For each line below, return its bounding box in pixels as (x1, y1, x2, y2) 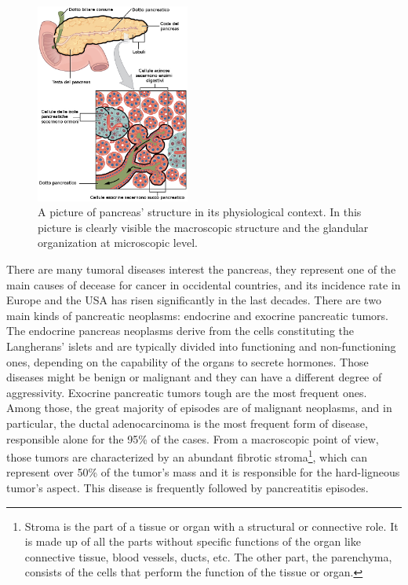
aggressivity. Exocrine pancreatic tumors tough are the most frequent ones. (6, 384, 367, 400)
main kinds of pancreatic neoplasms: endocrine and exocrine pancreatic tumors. (6, 307, 389, 323)
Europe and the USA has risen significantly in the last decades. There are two (6, 292, 381, 308)
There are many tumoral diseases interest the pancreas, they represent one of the (6, 261, 396, 278)
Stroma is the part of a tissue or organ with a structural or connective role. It (24, 517, 399, 534)
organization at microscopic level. (38, 234, 198, 251)
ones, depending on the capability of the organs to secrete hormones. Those (6, 353, 369, 370)
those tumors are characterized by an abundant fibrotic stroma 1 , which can (6, 447, 368, 465)
